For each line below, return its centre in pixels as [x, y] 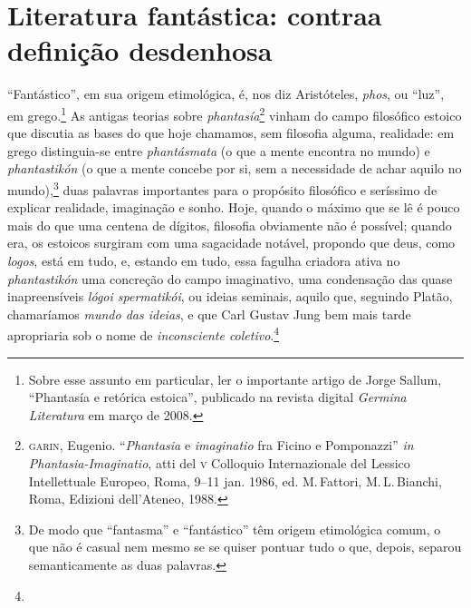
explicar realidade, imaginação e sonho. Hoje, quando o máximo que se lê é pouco [234, 207]
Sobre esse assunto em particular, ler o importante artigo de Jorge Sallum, [235, 379]
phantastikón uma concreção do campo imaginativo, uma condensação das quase [230, 278]
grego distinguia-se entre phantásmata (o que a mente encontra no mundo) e [219, 150]
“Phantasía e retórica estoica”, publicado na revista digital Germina [217, 397]
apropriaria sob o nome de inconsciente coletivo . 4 [144, 333]
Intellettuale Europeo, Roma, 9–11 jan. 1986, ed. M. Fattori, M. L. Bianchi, [235, 481]
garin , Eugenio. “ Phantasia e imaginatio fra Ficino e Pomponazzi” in [221, 445]
